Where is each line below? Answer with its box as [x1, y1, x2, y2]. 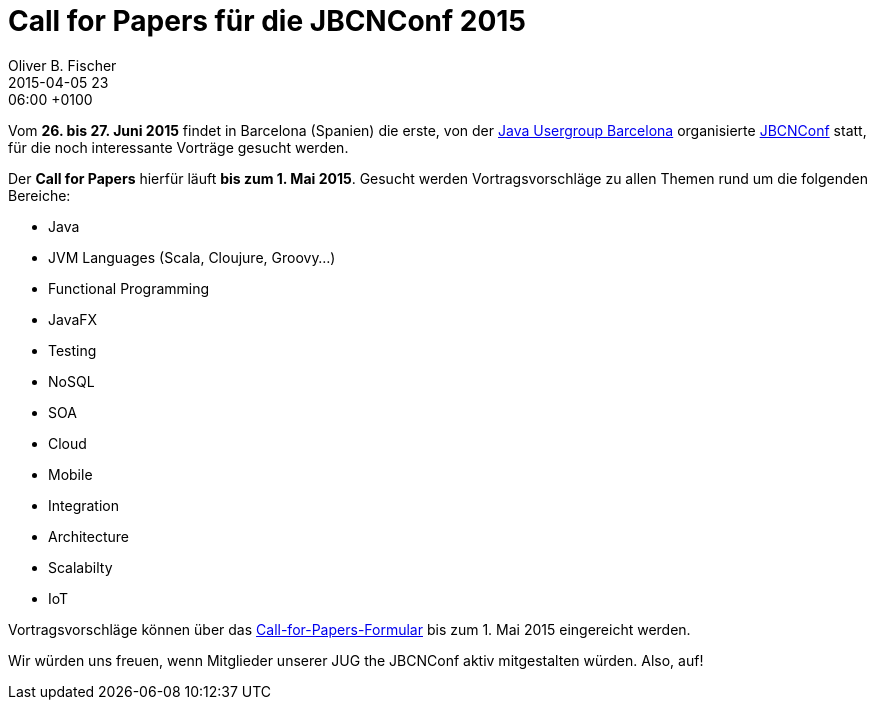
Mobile [48, 465, 93, 483]
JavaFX [48, 310, 98, 328]
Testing [48, 341, 97, 359]
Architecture [48, 527, 130, 545]
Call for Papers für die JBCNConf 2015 [8, 4, 526, 38]
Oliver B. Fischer [8, 56, 117, 74]
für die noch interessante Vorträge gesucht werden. [8, 138, 349, 156]
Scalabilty [48, 558, 113, 576]
